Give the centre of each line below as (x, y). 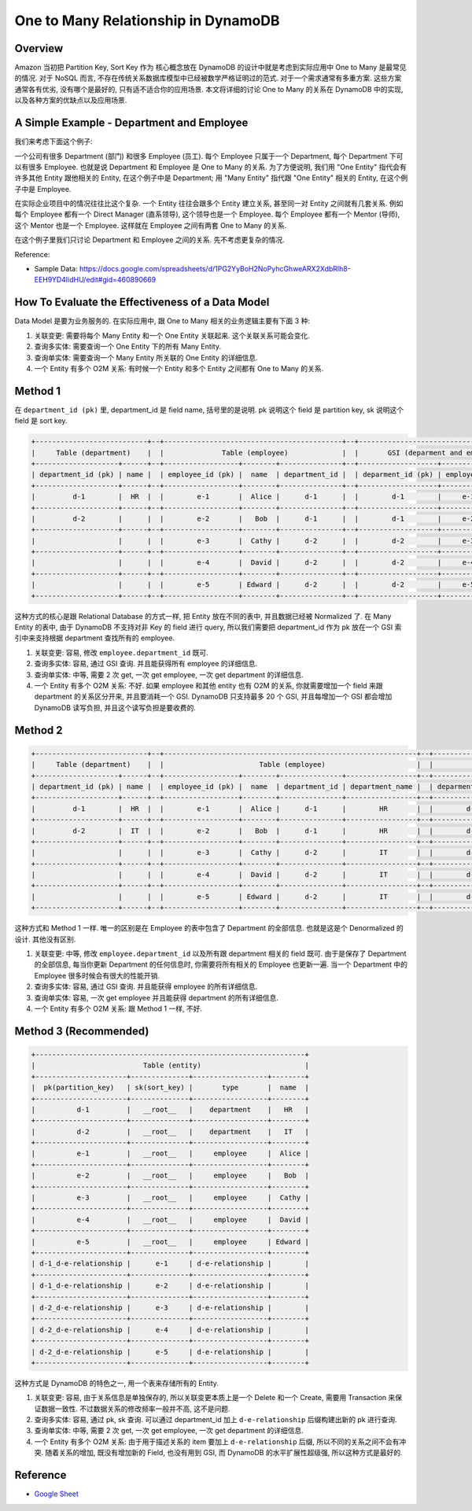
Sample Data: (56, 269)
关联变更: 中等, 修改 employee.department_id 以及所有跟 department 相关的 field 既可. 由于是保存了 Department (220, 953)
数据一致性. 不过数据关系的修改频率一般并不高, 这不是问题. (135, 1409)
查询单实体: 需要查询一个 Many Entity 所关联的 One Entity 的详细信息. (146, 357)
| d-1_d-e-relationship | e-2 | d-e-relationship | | (170, 1286)
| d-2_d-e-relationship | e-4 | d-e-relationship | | (170, 1330)
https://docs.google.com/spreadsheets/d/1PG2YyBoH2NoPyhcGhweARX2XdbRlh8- (215, 269)
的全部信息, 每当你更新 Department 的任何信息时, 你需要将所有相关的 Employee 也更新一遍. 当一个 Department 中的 (221, 964)
